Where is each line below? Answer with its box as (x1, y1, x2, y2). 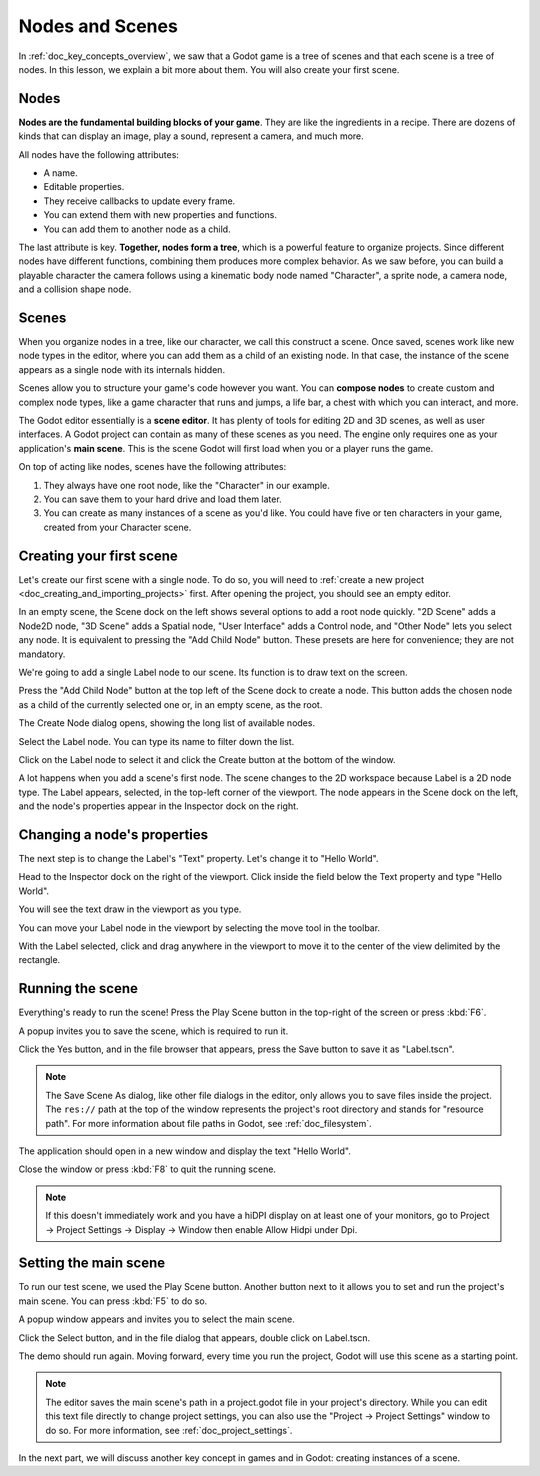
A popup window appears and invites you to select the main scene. (18, 1313, 295, 1325)
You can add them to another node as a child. (43, 223, 231, 235)
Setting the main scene (18, 1255, 166, 1272)
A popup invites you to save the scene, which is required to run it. (18, 1025, 289, 1037)
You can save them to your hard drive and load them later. (43, 493, 282, 505)
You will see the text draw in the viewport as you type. (18, 903, 242, 915)
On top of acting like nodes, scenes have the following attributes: (18, 461, 287, 473)
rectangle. (18, 954, 61, 966)
